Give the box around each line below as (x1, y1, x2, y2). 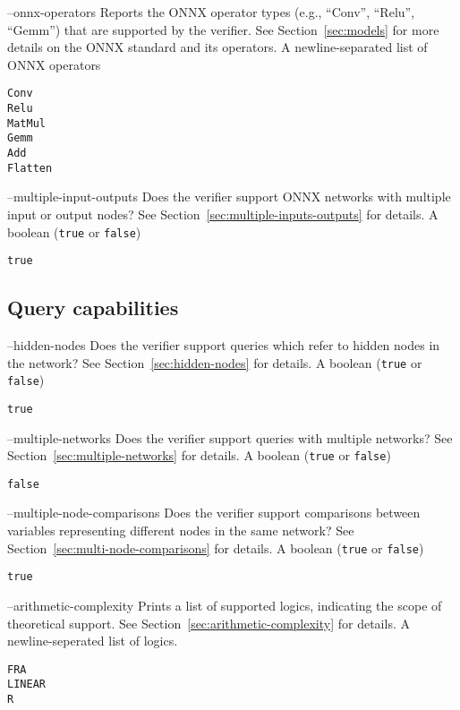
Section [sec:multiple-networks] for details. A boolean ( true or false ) (7, 446, 391, 465)
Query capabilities (7, 294, 179, 321)
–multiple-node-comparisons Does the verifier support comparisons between (7, 503, 421, 522)
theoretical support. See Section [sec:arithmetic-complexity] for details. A (7, 613, 410, 632)
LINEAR (7, 678, 46, 691)
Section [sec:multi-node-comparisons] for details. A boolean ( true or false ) (7, 538, 424, 557)
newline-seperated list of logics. (7, 631, 178, 650)
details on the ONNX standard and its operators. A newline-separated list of (7, 38, 428, 56)
